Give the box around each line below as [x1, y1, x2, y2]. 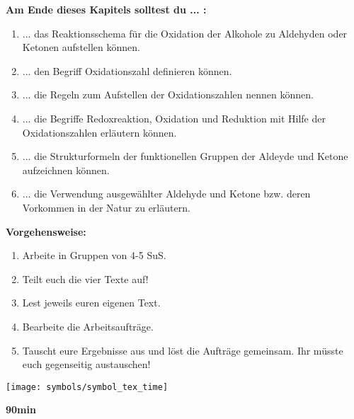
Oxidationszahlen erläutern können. [22, 125, 177, 139]
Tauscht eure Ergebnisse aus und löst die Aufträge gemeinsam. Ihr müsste [22, 343, 343, 357]
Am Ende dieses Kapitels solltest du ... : [6, 2, 207, 16]
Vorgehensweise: [6, 224, 86, 239]
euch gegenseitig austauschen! [22, 357, 151, 372]
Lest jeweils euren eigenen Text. [22, 295, 161, 310]
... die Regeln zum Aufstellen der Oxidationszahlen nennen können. [22, 87, 314, 102]
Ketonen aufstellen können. [22, 40, 140, 54]
